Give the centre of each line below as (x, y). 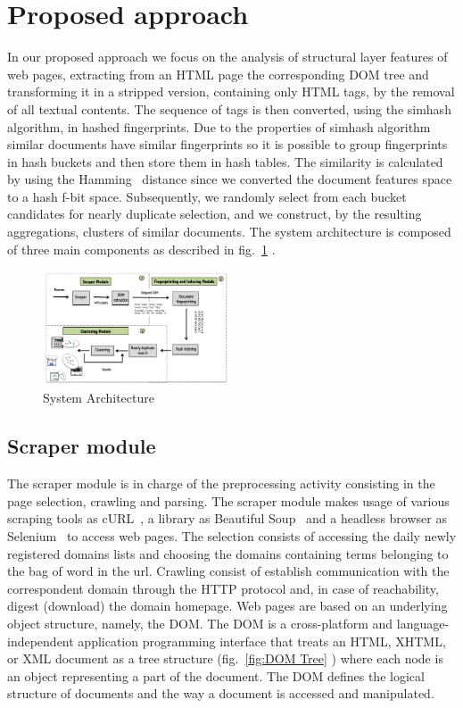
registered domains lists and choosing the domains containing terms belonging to (228, 553)
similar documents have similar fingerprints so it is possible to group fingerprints (227, 144)
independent (41, 641)
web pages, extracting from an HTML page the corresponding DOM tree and (218, 74)
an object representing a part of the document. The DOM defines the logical (216, 675)
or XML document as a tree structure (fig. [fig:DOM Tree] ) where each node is (225, 658)
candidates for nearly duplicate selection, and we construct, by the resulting (215, 214)
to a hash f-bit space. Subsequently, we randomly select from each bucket (207, 196)
